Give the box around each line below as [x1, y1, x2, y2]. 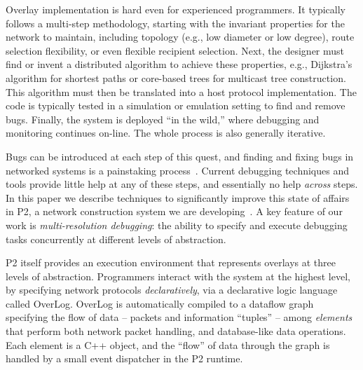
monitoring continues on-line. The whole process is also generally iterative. [6, 125, 326, 140]
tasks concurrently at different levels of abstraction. [6, 231, 226, 246]
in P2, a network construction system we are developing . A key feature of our [6, 204, 343, 219]
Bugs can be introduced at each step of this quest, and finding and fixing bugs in [6, 149, 354, 163]
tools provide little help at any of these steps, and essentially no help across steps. [6, 177, 358, 191]
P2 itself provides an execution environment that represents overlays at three [6, 255, 336, 270]
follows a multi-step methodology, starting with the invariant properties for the [6, 15, 345, 30]
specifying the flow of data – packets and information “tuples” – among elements [6, 310, 352, 324]
